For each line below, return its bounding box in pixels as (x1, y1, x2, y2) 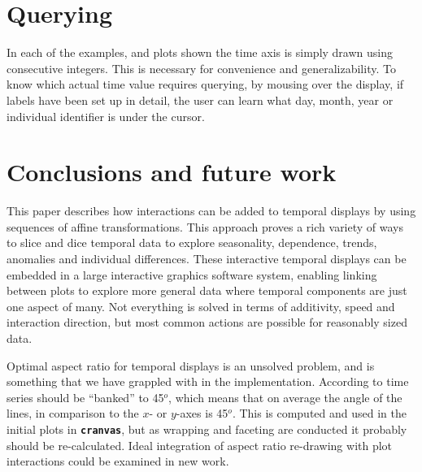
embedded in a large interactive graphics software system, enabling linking (7, 266, 377, 283)
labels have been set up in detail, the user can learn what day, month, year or (7, 91, 394, 108)
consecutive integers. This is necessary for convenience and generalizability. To (7, 59, 396, 76)
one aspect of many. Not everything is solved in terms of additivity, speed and (7, 297, 395, 314)
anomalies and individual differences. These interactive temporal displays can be (7, 250, 407, 266)
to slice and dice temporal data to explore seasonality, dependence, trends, (7, 234, 377, 251)
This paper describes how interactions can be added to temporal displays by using (7, 202, 416, 219)
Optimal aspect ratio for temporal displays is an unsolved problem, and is (7, 357, 375, 374)
